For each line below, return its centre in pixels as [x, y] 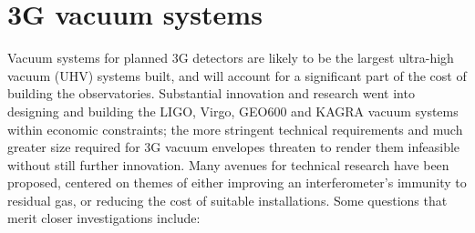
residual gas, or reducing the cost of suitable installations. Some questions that [227, 200]
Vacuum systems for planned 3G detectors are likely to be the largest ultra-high [231, 58]
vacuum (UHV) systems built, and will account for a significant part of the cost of [237, 75]
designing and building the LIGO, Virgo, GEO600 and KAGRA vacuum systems [233, 111]
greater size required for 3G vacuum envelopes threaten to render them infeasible [234, 147]
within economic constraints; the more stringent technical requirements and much [235, 129]
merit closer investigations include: [104, 218]
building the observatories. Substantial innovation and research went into [211, 93]
